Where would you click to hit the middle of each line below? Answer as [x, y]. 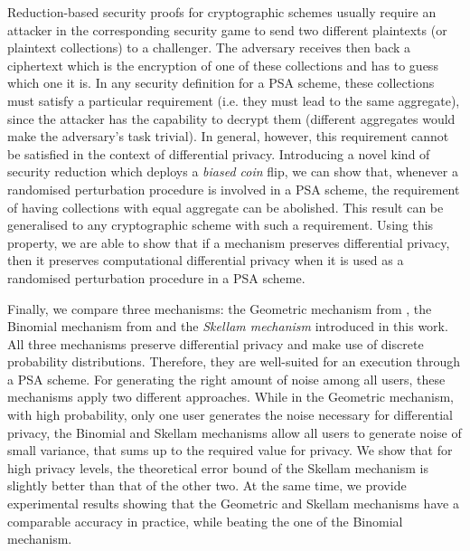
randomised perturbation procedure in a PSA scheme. [156, 277]
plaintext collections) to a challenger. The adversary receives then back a [209, 47]
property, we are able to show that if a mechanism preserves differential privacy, [229, 242]
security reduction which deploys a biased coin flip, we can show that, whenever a [233, 171]
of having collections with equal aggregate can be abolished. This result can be [226, 207]
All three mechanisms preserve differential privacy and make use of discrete [216, 343]
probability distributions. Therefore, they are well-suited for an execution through [234, 361]
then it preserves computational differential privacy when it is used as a [206, 260]
